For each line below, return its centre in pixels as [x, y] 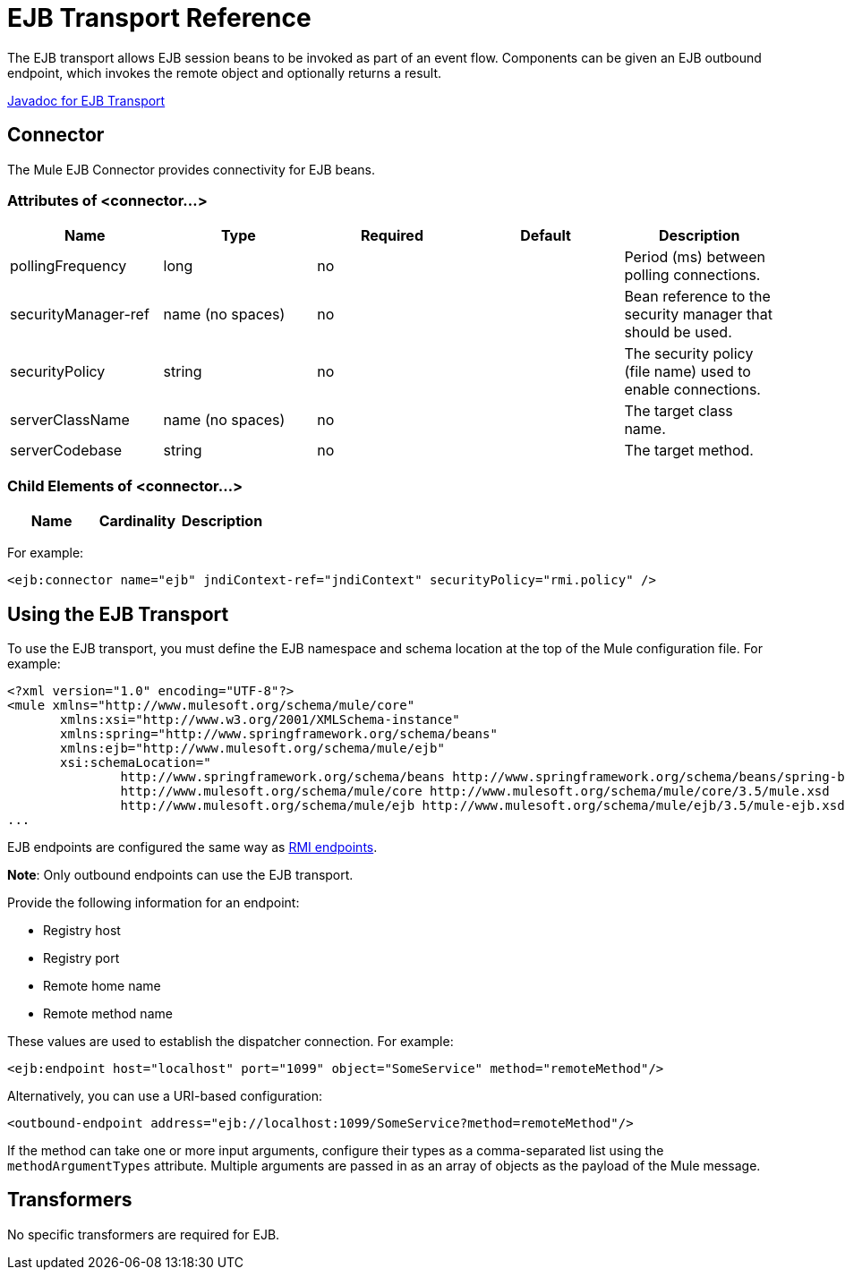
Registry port [81, 958]
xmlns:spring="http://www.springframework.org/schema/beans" [279, 733]
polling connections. [692, 275]
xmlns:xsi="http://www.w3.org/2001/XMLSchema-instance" [260, 719]
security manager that [698, 315]
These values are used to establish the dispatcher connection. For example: [230, 1041]
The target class [679, 411]
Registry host [82, 930]
